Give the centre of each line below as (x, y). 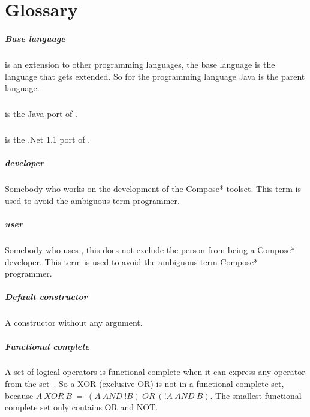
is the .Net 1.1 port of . (48, 139)
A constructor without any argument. (74, 322)
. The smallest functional (256, 395)
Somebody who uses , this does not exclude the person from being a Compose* (150, 249)
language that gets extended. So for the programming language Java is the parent (155, 76)
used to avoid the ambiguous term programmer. (92, 200)
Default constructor (46, 297)
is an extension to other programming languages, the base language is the (140, 64)
